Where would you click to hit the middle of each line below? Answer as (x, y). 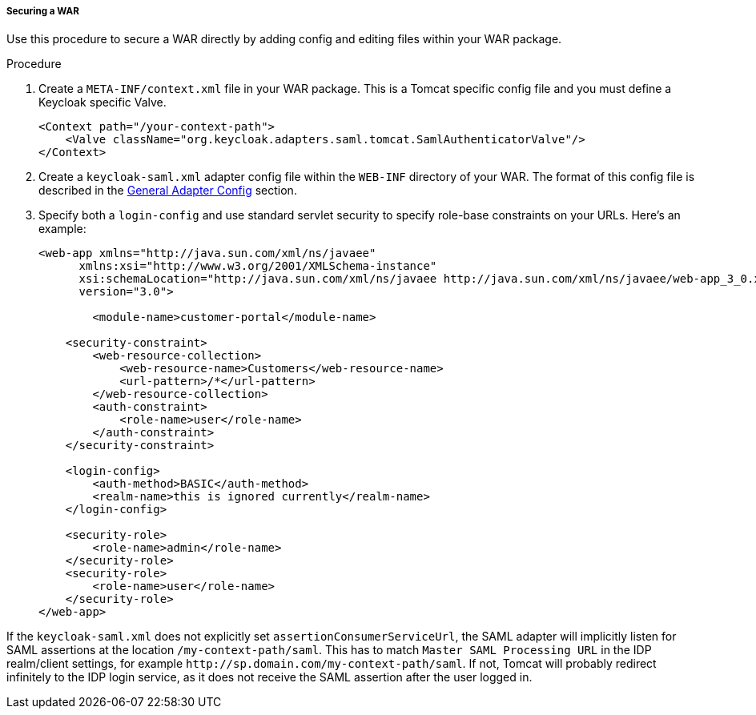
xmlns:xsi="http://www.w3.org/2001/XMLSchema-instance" (258, 266)
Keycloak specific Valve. (103, 102)
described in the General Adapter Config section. (168, 191)
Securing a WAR (43, 11)
